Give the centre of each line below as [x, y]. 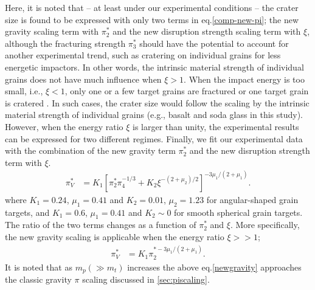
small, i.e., [24, 91]
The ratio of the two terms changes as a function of [101, 225]
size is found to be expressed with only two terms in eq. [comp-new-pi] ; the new [152, 19]
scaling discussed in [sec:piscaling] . [146, 279]
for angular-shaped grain [252, 199]
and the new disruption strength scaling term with [207, 31]
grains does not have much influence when [83, 79]
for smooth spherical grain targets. [238, 212]
